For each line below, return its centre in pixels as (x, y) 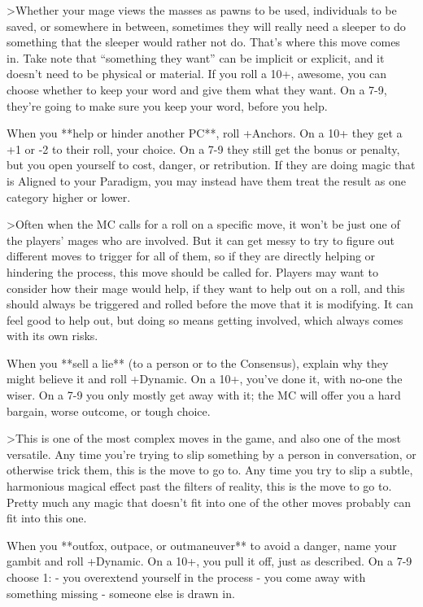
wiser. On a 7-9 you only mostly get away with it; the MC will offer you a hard (204, 395)
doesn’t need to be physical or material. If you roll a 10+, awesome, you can (196, 74)
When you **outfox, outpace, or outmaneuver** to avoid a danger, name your (202, 545)
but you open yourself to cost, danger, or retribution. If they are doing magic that (211, 165)
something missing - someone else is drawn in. (121, 593)
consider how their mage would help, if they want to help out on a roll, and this (206, 288)
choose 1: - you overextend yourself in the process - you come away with (186, 577)
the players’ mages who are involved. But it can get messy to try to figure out (201, 240)
